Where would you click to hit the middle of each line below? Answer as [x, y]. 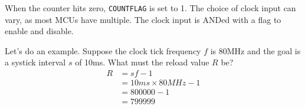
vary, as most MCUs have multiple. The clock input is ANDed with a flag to [143, 19]
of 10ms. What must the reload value [142, 62]
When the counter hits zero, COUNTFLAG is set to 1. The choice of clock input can [150, 8]
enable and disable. [39, 31]
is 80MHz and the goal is [255, 50]
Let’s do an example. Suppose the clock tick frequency [103, 50]
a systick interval [35, 62]
